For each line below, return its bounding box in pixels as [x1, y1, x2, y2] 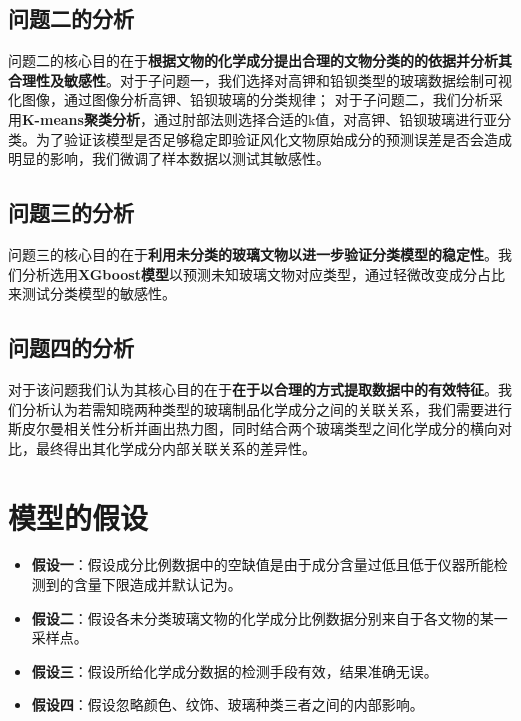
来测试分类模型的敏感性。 [8, 283, 176, 304]
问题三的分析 [8, 197, 134, 228]
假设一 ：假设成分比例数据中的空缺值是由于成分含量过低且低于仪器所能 [31, 554, 494, 575]
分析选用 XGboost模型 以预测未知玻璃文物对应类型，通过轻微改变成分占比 [21, 263, 505, 284]
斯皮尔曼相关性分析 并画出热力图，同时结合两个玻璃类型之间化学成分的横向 [8, 418, 498, 439]
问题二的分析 [8, 3, 134, 34]
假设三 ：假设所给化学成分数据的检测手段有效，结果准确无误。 [31, 660, 438, 681]
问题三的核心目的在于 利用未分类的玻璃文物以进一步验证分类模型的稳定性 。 [8, 243, 498, 264]
